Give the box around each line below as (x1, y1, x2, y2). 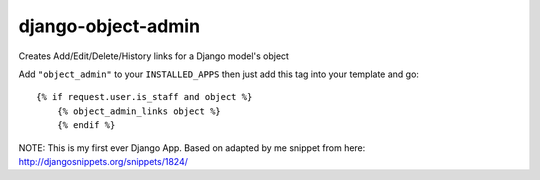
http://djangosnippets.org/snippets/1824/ (18, 155, 189, 167)
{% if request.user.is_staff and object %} (36, 91, 253, 103)
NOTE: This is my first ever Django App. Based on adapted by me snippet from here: (18, 141, 366, 154)
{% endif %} (56, 120, 116, 131)
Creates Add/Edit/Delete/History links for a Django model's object (18, 50, 290, 62)
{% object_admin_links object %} (56, 105, 222, 117)
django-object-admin (18, 15, 200, 37)
